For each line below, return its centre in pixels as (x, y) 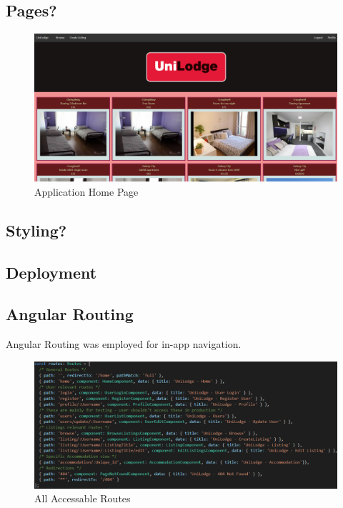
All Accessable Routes (83, 498)
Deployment (51, 272)
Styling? (36, 230)
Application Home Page (86, 191)
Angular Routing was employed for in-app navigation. (124, 344)
